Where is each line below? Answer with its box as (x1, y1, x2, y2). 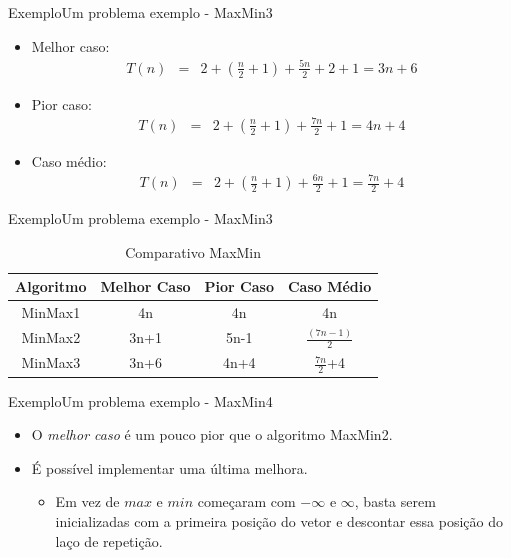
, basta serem (354, 491, 436, 512)
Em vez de (55, 491, 120, 512)
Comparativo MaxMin (125, 241, 262, 262)
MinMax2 (21, 327, 81, 348)
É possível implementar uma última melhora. (31, 457, 308, 478)
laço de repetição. (55, 530, 163, 551)
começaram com (197, 491, 296, 512)
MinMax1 (21, 302, 81, 323)
